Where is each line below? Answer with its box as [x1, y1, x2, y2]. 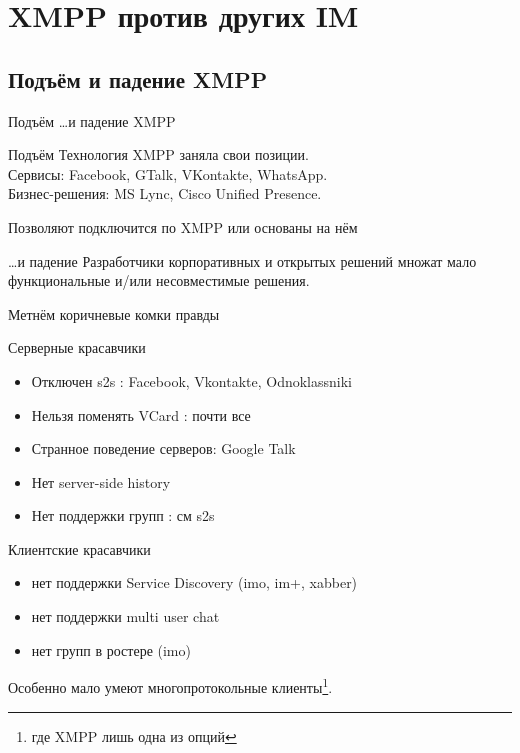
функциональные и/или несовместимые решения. [8, 270, 310, 291]
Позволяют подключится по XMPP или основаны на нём [8, 216, 358, 237]
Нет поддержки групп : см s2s [31, 505, 215, 526]
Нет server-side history [31, 471, 171, 492]
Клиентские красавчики [8, 538, 151, 559]
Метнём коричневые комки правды [8, 303, 220, 324]
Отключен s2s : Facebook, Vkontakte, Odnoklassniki [31, 370, 353, 391]
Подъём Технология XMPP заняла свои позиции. [8, 144, 309, 165]
